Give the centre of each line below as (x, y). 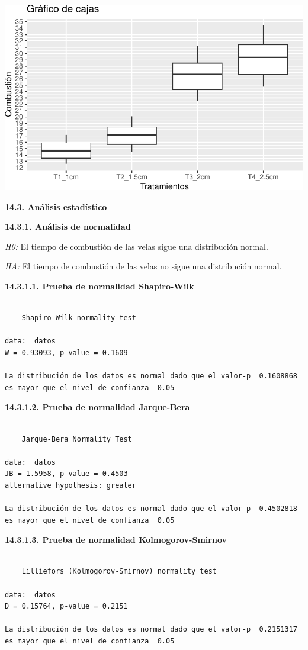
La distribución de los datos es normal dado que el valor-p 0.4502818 (151, 509)
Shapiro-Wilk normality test (79, 318)
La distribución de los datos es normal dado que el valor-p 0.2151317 (151, 630)
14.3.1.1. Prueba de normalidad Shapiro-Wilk (100, 286)
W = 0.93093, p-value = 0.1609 (66, 353)
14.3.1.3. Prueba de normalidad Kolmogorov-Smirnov (116, 540)
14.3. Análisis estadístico (56, 206)
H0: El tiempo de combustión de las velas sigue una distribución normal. (137, 246)
